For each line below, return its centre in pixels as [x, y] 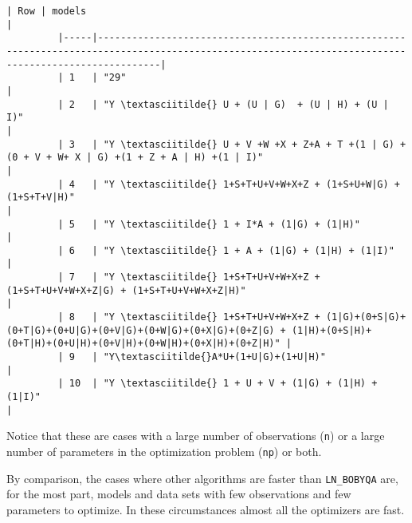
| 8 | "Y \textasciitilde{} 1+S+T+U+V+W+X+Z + [189, 317]
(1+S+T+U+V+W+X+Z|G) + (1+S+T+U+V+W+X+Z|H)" [126, 290]
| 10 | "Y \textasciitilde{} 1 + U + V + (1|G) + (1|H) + [218, 384]
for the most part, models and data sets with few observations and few [179, 494]
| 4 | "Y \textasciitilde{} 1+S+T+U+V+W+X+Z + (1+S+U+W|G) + [229, 184]
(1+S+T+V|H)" [41, 198]
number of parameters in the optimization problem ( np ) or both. [164, 451]
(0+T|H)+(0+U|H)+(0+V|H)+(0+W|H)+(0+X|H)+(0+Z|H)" [143, 344]
